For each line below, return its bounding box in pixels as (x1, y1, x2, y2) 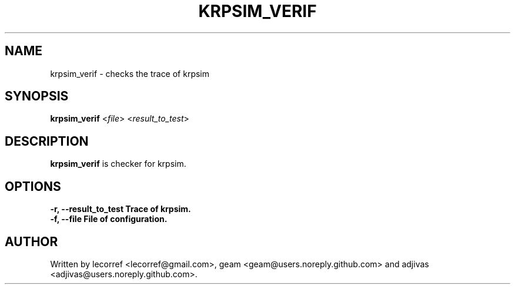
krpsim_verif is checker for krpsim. (50, 159, 186, 169)
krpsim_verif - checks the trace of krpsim (50, 68, 210, 79)
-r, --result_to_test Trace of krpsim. (50, 204, 191, 214)
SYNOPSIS (5, 89, 69, 104)
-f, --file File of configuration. (50, 214, 168, 224)
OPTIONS (5, 179, 61, 194)
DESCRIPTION (5, 133, 89, 149)
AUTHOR (5, 234, 58, 249)
